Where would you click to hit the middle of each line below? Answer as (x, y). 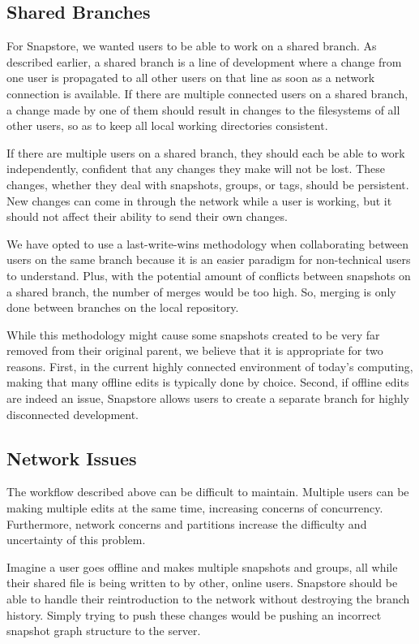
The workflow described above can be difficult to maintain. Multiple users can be (208, 492)
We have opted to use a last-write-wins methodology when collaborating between (208, 243)
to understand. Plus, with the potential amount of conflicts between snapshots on (209, 275)
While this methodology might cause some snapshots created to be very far (193, 334)
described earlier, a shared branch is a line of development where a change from (204, 61)
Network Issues (72, 458)
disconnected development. (73, 414)
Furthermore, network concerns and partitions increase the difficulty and (187, 523)
